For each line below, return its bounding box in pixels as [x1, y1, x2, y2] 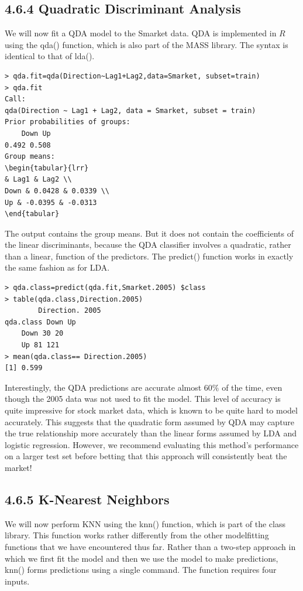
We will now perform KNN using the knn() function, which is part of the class [5, 517, 285, 529]
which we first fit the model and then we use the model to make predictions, [5, 552, 278, 564]
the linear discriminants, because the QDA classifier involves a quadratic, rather [5, 238, 291, 251]
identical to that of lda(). [5, 50, 95, 62]
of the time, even [222, 381, 283, 393]
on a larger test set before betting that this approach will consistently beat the [5, 450, 287, 462]
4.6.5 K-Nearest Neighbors [5, 490, 170, 508]
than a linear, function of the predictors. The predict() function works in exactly [5, 250, 294, 262]
